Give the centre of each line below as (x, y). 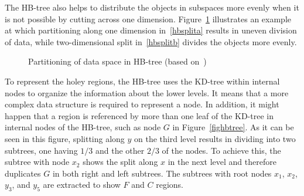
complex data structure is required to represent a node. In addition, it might (142, 104)
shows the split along (120, 162)
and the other (120, 150)
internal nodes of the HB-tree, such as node (83, 127)
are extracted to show (82, 185)
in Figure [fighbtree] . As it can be (233, 127)
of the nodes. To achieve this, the (221, 150)
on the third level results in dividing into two (215, 138)
